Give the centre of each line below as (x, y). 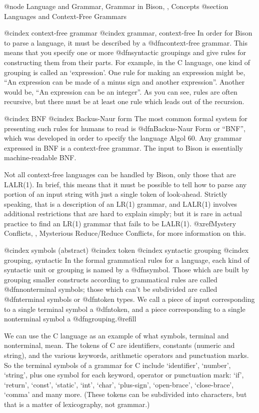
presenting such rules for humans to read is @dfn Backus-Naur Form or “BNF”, (125, 128)
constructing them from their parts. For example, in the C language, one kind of (127, 62)
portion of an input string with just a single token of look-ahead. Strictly (116, 194)
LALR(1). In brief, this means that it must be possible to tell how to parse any (125, 184)
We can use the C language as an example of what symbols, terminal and (116, 335)
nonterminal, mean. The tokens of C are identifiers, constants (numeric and (119, 345)
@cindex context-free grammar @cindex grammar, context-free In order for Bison (128, 33)
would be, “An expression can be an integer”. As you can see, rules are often (121, 91)
